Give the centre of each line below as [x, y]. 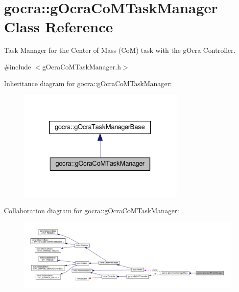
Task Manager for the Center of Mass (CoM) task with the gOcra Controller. [120, 50]
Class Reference [59, 27]
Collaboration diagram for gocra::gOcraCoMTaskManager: [92, 210]
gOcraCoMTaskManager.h [82, 66]
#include [18, 66]
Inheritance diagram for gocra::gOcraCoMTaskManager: [88, 83]
